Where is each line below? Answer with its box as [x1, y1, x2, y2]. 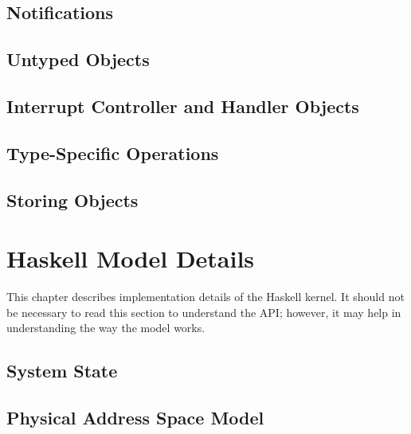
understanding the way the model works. [6, 319, 205, 336]
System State [6, 358, 118, 383]
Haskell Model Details [6, 242, 255, 275]
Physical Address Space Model [6, 405, 264, 429]
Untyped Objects [6, 47, 150, 72]
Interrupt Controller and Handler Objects [6, 93, 359, 118]
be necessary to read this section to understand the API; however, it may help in [6, 303, 401, 320]
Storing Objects [6, 187, 139, 212]
